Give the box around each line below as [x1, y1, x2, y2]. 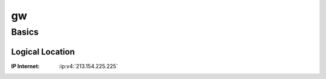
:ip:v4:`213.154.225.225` [59, 62, 118, 69]
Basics [11, 27, 39, 37]
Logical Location [11, 46, 75, 57]
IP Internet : [11, 62, 40, 69]
